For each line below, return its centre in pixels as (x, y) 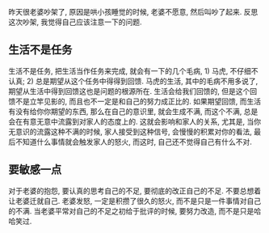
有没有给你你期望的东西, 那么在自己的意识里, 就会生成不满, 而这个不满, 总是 (133, 111)
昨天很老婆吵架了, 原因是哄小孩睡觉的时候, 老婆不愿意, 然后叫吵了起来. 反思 (133, 12)
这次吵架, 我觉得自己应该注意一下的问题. (76, 22)
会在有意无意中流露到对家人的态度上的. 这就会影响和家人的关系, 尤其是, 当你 (134, 121)
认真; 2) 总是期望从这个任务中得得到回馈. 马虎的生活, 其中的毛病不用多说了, (133, 81)
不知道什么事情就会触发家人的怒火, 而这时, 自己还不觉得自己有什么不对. (133, 142)
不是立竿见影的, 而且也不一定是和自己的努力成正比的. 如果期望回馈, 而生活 (138, 101)
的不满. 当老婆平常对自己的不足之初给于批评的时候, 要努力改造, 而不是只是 (131, 211)
